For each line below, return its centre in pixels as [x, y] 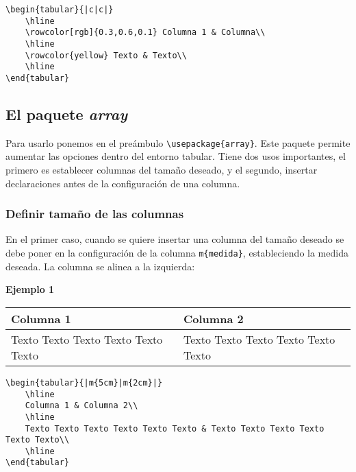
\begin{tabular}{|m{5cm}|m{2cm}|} [84, 382]
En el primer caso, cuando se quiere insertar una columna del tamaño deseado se [175, 239]
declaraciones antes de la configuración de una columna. [123, 183]
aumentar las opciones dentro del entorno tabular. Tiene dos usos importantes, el [176, 156]
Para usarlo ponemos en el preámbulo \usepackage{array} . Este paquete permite [178, 142]
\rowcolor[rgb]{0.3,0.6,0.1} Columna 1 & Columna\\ [145, 33]
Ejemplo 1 [30, 289]
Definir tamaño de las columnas [95, 214]
